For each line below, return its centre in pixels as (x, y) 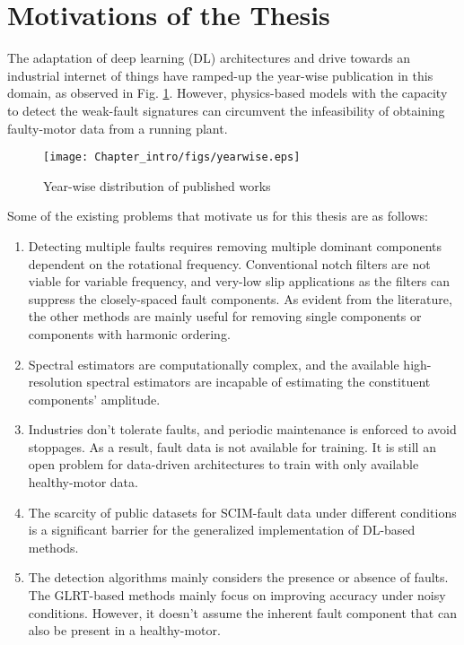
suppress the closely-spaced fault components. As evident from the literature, (240, 298)
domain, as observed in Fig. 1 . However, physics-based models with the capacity (228, 93)
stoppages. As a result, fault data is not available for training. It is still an (232, 446)
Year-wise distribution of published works (157, 185)
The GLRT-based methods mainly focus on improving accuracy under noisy (237, 595)
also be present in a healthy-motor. (124, 630)
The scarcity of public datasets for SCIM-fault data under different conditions (242, 512)
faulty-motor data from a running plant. (118, 128)
